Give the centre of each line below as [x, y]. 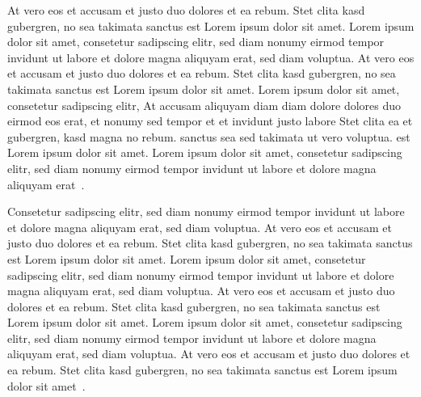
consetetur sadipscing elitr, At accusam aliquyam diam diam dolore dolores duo [204, 105]
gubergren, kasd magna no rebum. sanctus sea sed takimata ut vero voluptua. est [209, 136]
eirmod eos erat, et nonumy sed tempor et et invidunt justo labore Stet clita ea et [210, 121]
